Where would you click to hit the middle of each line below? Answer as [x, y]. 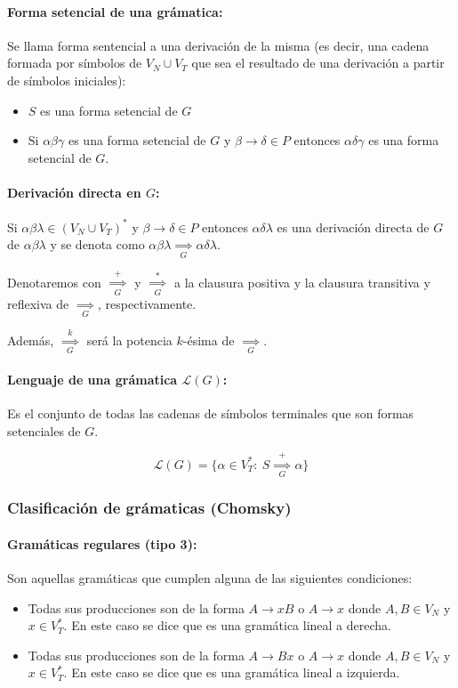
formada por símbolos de [75, 63]
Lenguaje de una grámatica [92, 379]
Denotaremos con [54, 282]
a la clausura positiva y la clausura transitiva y [302, 282]
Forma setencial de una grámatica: [115, 11]
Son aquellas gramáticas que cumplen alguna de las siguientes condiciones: [210, 577]
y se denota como [97, 244]
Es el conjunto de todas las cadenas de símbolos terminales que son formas [211, 413]
